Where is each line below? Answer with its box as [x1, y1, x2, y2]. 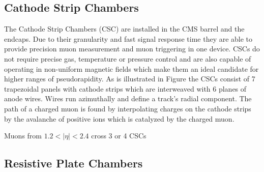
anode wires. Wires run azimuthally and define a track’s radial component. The [4, 93, 252, 104]
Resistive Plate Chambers [4, 155, 143, 171]
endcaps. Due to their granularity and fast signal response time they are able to [4, 33, 253, 44]
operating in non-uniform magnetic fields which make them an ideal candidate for [4, 63, 259, 74]
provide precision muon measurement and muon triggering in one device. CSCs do [4, 43, 260, 54]
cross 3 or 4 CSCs [91, 130, 146, 141]
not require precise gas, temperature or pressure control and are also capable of [4, 53, 251, 64]
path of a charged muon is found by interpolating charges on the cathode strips [4, 103, 251, 113]
